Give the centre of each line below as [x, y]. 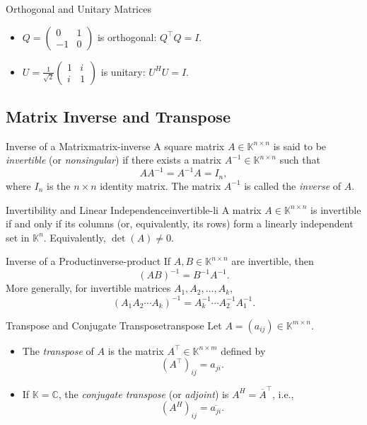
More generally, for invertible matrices [88, 288]
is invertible [336, 209]
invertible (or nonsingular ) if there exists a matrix [113, 160]
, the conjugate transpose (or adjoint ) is [144, 393]
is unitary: [123, 71]
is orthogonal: [127, 36]
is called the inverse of [293, 185]
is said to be [300, 146]
